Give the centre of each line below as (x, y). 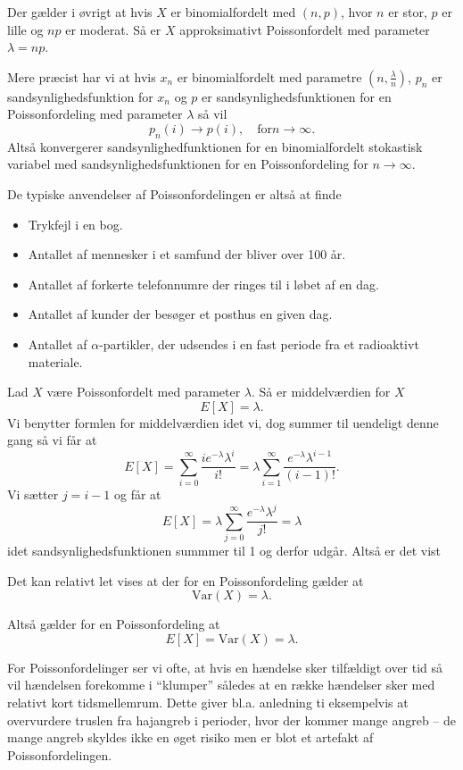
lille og (25, 29)
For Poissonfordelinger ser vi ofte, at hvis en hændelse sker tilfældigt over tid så (225, 667)
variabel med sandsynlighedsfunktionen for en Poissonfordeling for (188, 164)
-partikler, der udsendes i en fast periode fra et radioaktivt (259, 343)
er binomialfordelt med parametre (269, 76)
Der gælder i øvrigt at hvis (80, 12)
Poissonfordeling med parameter (95, 114)
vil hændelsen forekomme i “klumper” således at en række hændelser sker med (221, 685)
